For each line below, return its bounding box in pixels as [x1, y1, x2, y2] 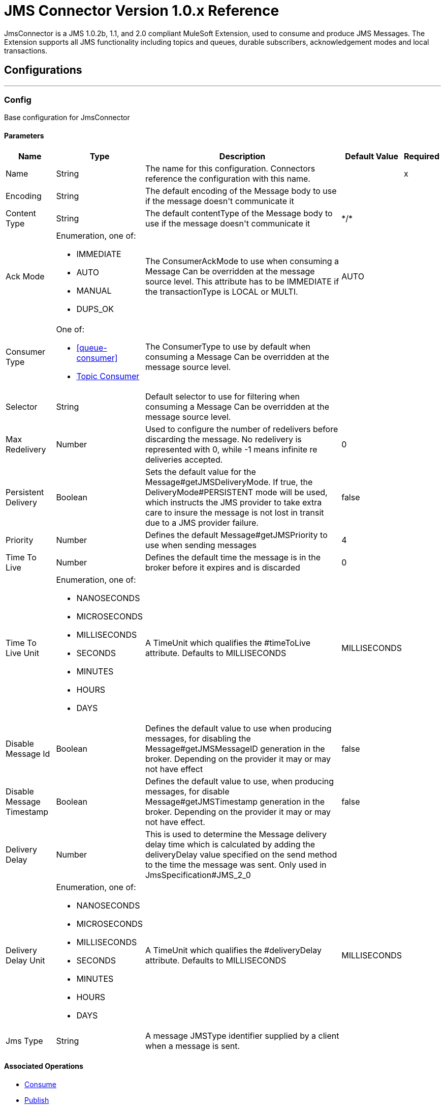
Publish [24, 1095, 49, 1104]
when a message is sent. [145, 1040, 240, 1051]
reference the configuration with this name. [145, 173, 310, 184]
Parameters [4, 131, 44, 140]
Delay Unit [6, 955, 45, 965]
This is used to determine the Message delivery [145, 829, 327, 839]
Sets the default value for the [145, 466, 256, 477]
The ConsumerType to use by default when [145, 341, 310, 352]
